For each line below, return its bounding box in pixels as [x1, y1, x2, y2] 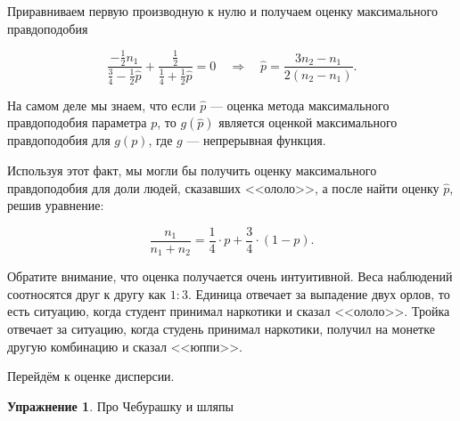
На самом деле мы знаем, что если [7, 95, 196, 114]
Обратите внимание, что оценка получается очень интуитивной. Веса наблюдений [7, 267, 453, 286]
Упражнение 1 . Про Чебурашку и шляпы [7, 396, 234, 415]
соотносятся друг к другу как [7, 284, 167, 303]
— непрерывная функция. [186, 131, 326, 150]
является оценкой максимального [218, 113, 398, 132]
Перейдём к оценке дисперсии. [7, 367, 175, 385]
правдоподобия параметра [7, 113, 147, 132]
